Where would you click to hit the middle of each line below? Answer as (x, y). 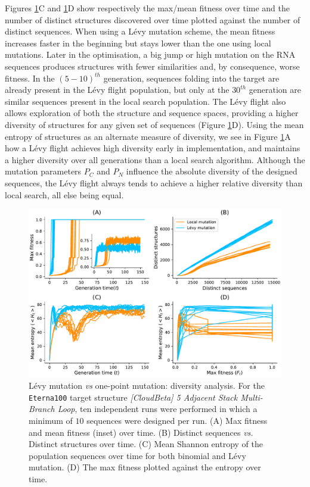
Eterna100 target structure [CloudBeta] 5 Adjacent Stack (133, 397)
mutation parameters (43, 171)
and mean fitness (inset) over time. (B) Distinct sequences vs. (141, 432)
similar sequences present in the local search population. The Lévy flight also (145, 101)
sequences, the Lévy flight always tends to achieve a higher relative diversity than (154, 182)
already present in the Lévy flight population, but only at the (117, 90)
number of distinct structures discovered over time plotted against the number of (153, 19)
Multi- (252, 397)
